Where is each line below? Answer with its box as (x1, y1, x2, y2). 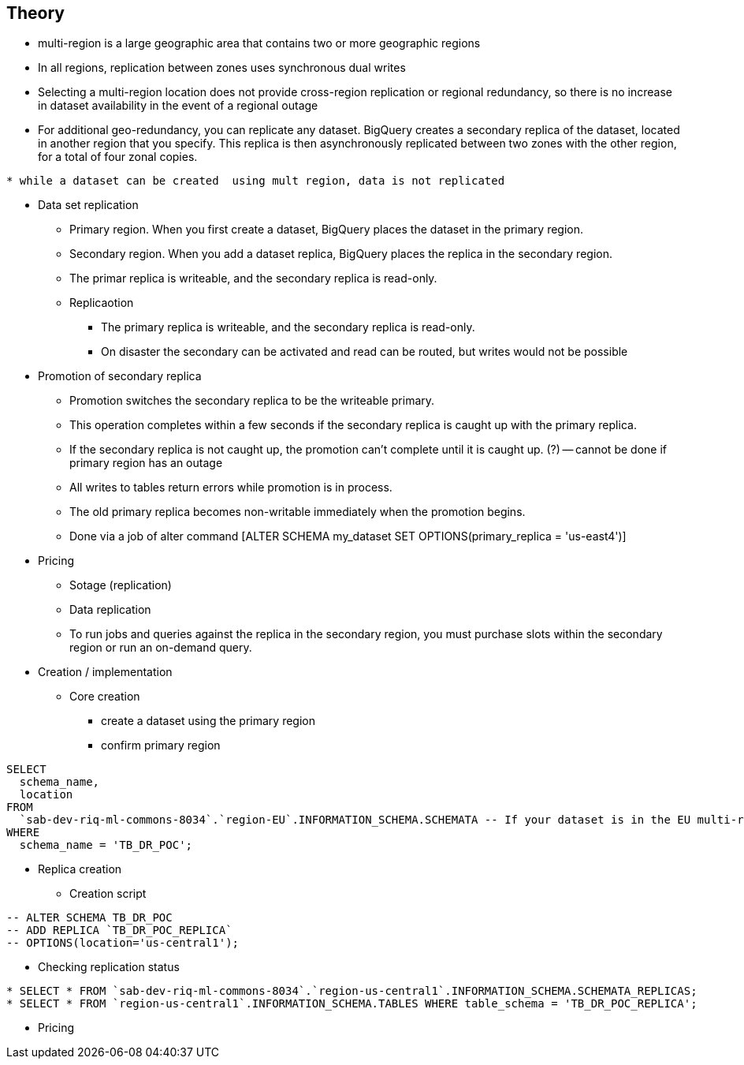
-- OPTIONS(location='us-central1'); (6, 936, 240, 950)
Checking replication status (38, 960, 180, 974)
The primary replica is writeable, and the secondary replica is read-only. (101, 320, 475, 334)
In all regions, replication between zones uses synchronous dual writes (38, 61, 406, 75)
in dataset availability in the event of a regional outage (38, 99, 318, 113)
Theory (6, 3, 65, 23)
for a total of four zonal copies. (38, 150, 198, 164)
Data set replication (38, 198, 139, 212)
